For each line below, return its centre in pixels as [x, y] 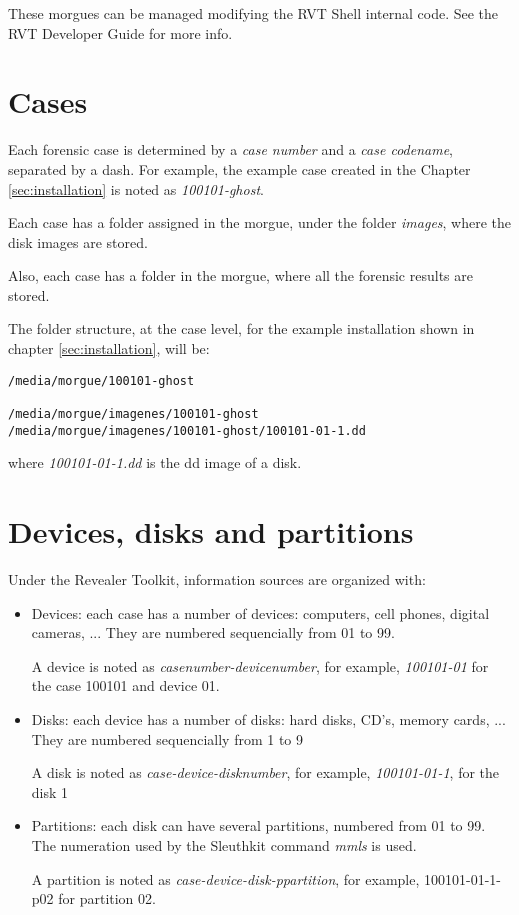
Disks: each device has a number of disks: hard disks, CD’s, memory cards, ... [268, 718]
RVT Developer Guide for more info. [120, 32]
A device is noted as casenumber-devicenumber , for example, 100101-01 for [260, 665]
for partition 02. [107, 898]
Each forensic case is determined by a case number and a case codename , [230, 149]
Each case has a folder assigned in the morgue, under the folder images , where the [260, 222]
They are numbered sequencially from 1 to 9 [167, 738]
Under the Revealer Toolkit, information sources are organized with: [217, 579]
